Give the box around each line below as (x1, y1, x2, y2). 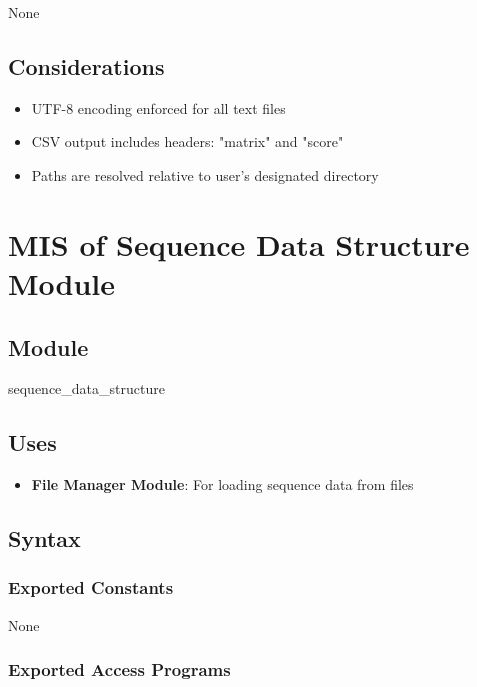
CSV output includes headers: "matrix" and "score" (31, 131, 344, 152)
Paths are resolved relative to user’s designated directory (31, 164, 379, 185)
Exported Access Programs (8, 657, 231, 682)
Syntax (8, 523, 81, 554)
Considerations (8, 50, 165, 81)
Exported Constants (8, 575, 174, 600)
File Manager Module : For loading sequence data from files (31, 474, 414, 495)
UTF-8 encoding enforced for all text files (31, 97, 286, 118)
